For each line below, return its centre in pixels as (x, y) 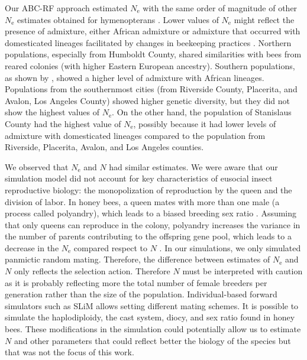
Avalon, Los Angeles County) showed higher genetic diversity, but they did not (148, 100)
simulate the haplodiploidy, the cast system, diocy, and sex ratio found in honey (150, 317)
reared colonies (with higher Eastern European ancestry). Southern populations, (150, 65)
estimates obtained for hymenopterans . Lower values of (118, 19)
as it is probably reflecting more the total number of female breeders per (136, 282)
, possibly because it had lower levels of (205, 123)
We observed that (37, 166)
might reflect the (264, 19)
